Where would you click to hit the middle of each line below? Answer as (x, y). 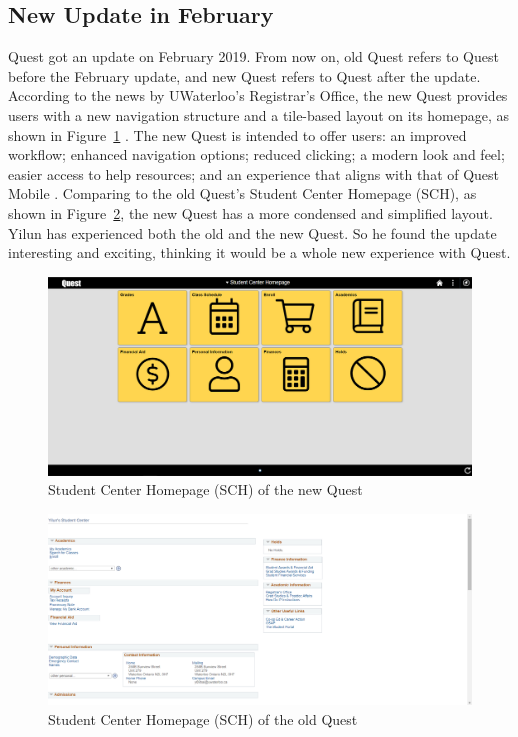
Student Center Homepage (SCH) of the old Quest (203, 718)
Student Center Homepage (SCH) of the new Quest (205, 489)
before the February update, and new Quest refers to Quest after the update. (244, 75)
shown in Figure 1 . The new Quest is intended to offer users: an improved (237, 134)
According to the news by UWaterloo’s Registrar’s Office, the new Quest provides (258, 95)
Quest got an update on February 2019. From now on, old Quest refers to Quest (253, 56)
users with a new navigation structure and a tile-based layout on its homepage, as (259, 114)
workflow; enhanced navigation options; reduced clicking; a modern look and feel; (256, 154)
